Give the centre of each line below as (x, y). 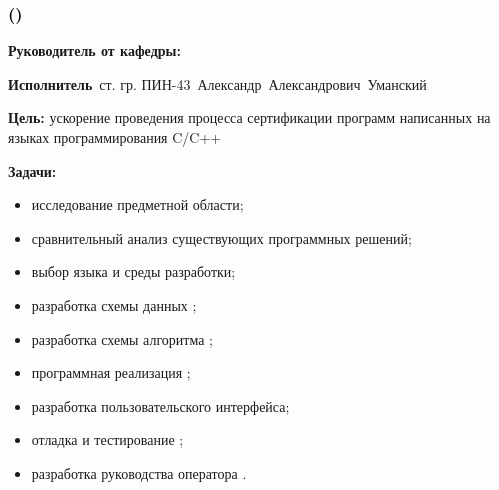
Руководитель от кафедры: (94, 50)
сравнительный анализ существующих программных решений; (221, 237)
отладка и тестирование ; (107, 439)
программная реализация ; (111, 372)
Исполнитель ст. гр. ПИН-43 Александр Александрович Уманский (217, 83)
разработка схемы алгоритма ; (122, 338)
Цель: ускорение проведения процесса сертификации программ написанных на (249, 117)
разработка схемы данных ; (114, 304)
